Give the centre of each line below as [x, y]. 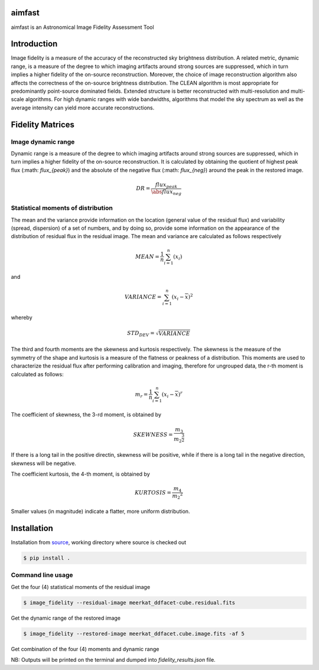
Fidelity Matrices [43, 124]
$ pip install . [47, 558]
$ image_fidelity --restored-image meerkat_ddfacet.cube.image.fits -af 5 [134, 633]
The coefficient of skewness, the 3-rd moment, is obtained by [86, 415]
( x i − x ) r [172, 394]
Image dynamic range [43, 142]
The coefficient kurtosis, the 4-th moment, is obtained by [80, 474]
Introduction [34, 44]
